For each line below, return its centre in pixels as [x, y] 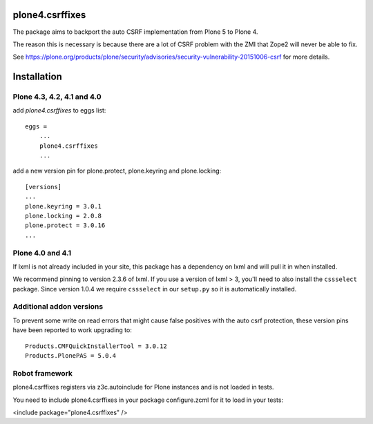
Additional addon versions [58, 307]
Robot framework [42, 373]
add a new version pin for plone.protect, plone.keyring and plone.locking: [117, 171]
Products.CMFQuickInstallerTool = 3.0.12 [96, 346]
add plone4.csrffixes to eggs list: [59, 110]
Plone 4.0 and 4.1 [42, 253]
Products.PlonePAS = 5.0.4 [71, 355]
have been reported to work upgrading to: [73, 330]
